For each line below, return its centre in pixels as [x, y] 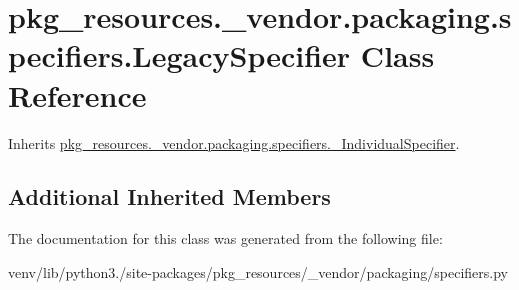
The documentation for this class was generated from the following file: [225, 238]
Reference [77, 94]
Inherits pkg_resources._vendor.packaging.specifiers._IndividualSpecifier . [234, 142]
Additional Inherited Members [169, 196]
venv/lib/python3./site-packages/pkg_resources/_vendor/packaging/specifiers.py [258, 271]
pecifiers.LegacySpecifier [179, 55]
